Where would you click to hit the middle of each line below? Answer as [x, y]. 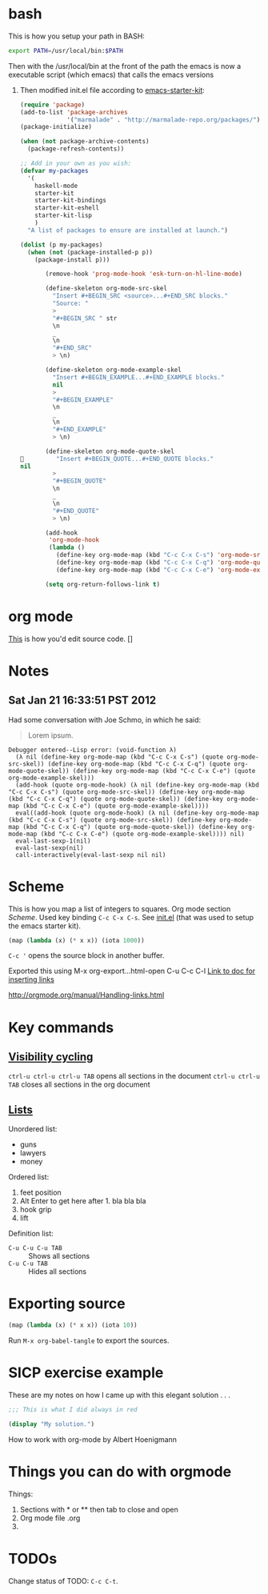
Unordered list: [33, 1129]
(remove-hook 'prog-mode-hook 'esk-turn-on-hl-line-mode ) [144, 274]
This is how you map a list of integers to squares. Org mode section [120, 908]
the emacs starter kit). [45, 926]
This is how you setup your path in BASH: [77, 36]
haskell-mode [56, 186]
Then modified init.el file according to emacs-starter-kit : [112, 90]
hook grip [36, 1210]
